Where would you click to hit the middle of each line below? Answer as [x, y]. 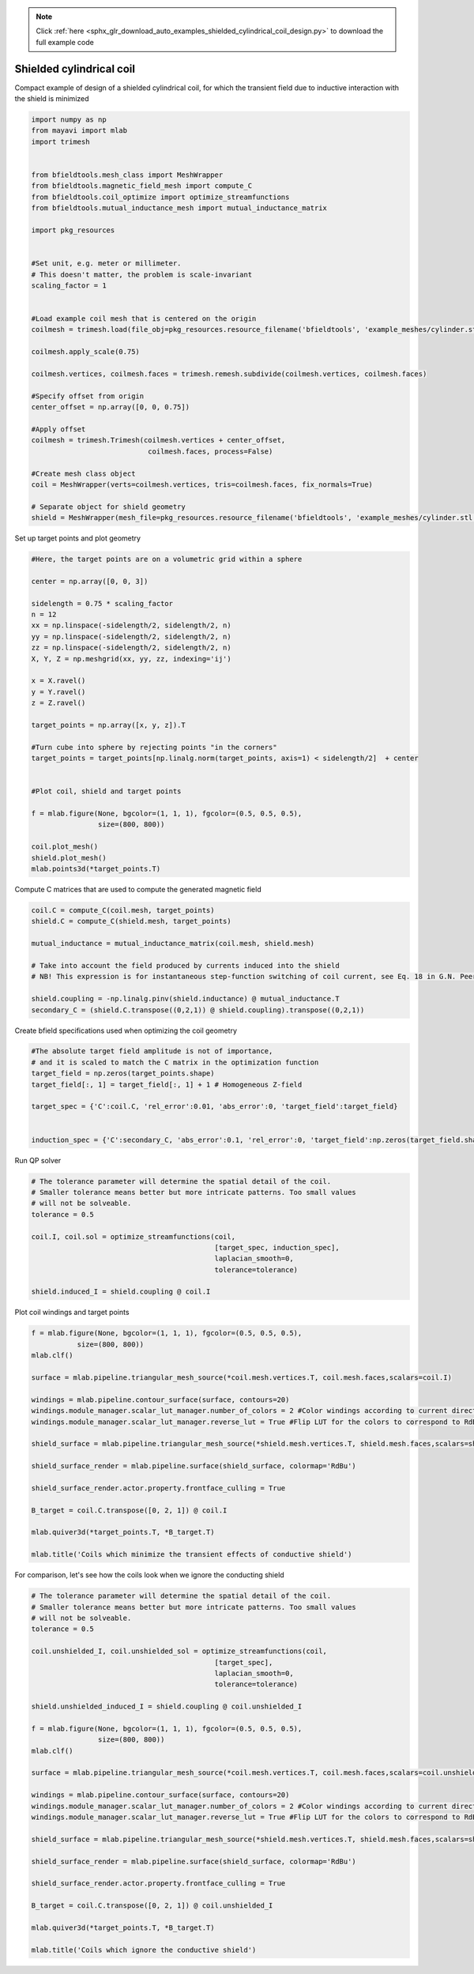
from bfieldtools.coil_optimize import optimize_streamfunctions [160, 197]
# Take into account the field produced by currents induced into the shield [185, 965]
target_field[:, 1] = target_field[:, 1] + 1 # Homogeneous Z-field [167, 1084]
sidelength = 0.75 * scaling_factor [102, 603]
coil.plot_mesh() [65, 847]
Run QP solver [38, 1160]
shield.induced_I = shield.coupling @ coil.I [121, 1292]
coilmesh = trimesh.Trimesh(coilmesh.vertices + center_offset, [158, 440]
